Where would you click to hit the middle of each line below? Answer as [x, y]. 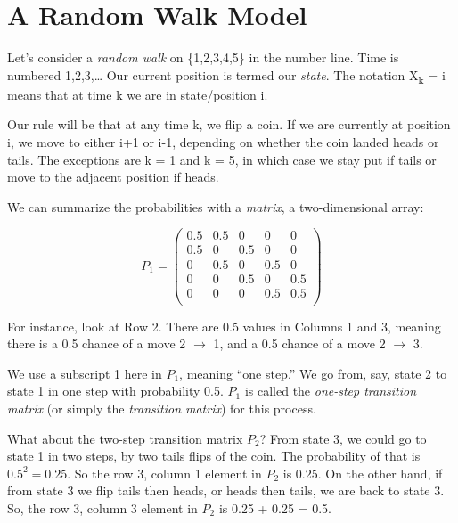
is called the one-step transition [331, 391]
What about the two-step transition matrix [125, 438]
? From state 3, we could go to [343, 438]
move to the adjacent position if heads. [113, 177]
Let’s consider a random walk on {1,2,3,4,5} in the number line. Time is [203, 57]
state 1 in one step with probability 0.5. [115, 391]
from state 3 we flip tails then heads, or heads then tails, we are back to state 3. [226, 490]
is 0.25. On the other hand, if [363, 473]
